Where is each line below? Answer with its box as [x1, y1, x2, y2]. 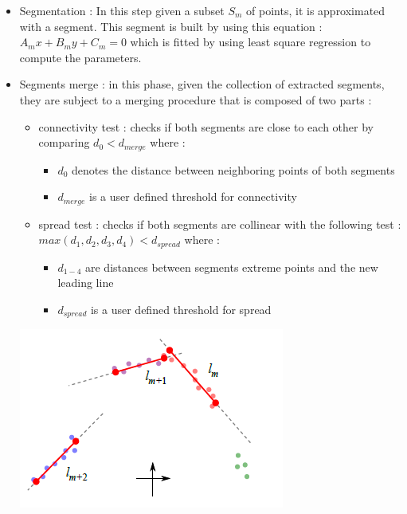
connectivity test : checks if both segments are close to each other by [38, 118, 374, 135]
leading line [57, 274, 114, 291]
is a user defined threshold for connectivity [88, 188, 297, 205]
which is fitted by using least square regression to [130, 33, 371, 50]
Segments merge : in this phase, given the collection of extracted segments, [19, 76, 385, 92]
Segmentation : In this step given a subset [19, 2, 225, 18]
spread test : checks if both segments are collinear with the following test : [38, 215, 401, 232]
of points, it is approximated [246, 2, 385, 18]
